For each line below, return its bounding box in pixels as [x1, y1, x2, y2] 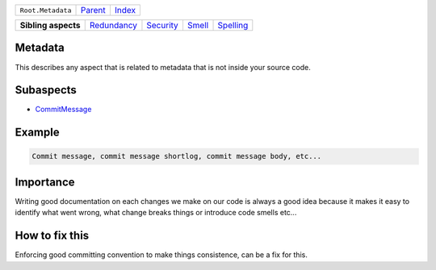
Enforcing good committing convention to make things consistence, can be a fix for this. [15, 250, 308, 260]
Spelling [217, 20, 249, 31]
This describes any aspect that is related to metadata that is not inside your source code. [15, 62, 311, 72]
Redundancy [89, 20, 137, 31]
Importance [15, 175, 76, 189]
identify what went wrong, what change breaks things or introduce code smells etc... [15, 208, 297, 218]
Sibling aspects [19, 20, 81, 31]
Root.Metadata [19, 6, 72, 15]
